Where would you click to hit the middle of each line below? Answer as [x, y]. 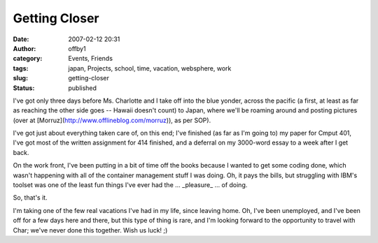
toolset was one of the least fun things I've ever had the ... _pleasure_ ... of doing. [130, 185]
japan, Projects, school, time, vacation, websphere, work [150, 68]
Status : [24, 88]
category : [28, 59]
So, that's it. [30, 198]
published [83, 88]
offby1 [77, 48]
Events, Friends [91, 59]
